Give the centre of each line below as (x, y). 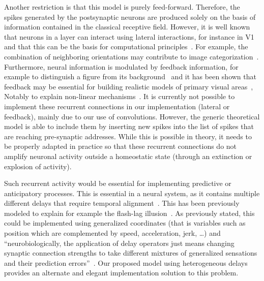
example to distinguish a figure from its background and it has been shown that (130, 76)
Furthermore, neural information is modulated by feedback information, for (121, 66)
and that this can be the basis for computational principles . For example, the (126, 46)
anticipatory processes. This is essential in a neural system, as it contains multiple (132, 193)
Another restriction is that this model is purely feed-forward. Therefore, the (122, 7)
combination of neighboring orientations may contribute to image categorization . (131, 56)
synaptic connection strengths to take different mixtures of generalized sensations (131, 253)
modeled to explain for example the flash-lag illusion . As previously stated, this (129, 213)
